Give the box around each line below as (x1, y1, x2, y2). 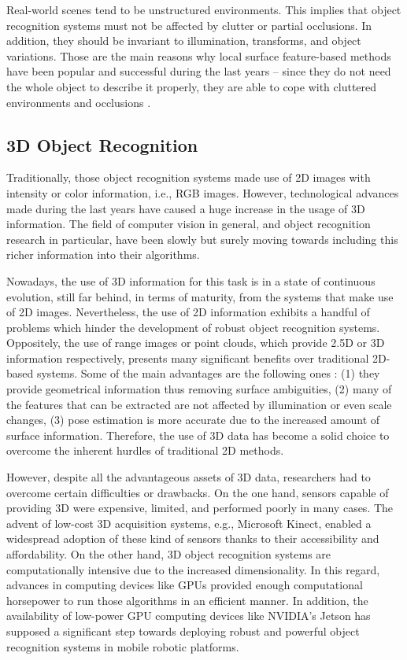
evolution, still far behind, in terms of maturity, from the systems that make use (6, 288, 394, 304)
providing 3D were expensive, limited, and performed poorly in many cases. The (6, 500, 394, 516)
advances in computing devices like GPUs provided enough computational (6, 577, 363, 593)
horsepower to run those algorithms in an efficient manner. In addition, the (6, 592, 368, 608)
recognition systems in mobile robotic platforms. (6, 638, 239, 654)
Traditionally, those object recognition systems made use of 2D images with (6, 169, 371, 186)
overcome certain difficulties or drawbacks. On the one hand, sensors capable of (6, 484, 389, 500)
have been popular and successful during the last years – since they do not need (6, 63, 391, 79)
